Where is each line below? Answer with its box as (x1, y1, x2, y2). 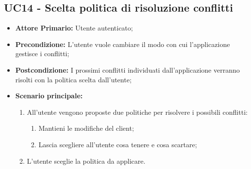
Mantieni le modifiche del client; (38, 123, 134, 133)
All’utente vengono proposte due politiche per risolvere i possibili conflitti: (27, 107, 248, 117)
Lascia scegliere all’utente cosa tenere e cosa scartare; (38, 139, 197, 149)
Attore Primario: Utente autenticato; (15, 23, 133, 33)
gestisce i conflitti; (15, 48, 69, 59)
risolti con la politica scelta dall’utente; (15, 74, 132, 84)
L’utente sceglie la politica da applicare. (27, 155, 146, 166)
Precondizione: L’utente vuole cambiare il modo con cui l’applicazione (15, 39, 230, 49)
